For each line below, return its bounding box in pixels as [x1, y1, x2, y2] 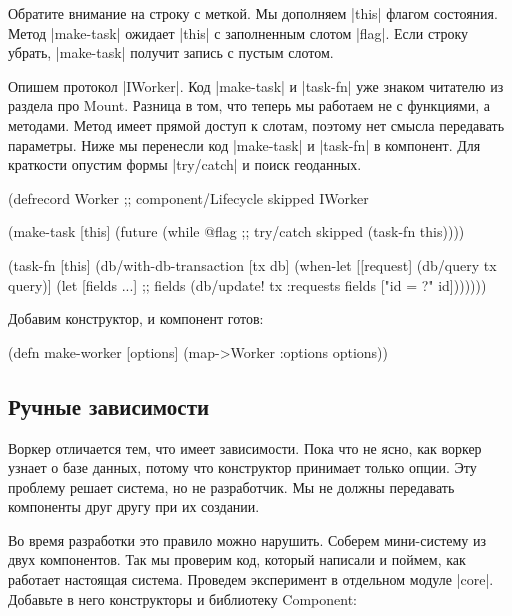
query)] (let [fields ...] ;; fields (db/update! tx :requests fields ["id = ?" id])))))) [8, 274, 487, 295]
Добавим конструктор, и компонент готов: [8, 308, 264, 329]
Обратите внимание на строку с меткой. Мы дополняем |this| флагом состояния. [8, 3, 498, 23]
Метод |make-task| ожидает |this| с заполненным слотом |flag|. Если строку [8, 22, 469, 43]
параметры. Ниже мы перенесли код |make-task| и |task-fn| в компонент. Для [8, 134, 481, 155]
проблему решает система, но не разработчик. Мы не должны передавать [8, 476, 455, 497]
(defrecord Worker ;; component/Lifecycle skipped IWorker [8, 187, 369, 208]
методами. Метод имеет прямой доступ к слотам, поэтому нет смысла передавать [8, 114, 505, 135]
